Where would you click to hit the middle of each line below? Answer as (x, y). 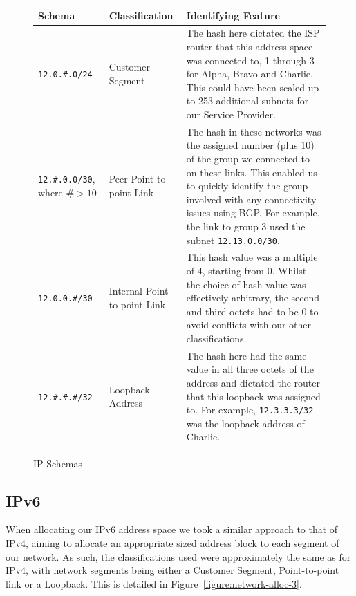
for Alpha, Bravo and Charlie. (250, 74)
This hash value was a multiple (252, 257)
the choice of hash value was (246, 284)
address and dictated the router (253, 382)
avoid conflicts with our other (249, 325)
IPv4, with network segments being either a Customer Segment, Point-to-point (172, 570)
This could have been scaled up (253, 87)
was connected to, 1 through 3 (250, 60)
